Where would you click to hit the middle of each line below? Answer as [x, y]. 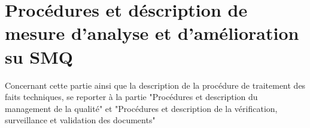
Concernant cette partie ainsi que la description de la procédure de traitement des [155, 85]
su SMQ [39, 56]
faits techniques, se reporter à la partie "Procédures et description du [131, 97]
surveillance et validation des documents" [80, 120]
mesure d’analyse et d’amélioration [152, 33]
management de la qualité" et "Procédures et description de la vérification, [141, 108]
